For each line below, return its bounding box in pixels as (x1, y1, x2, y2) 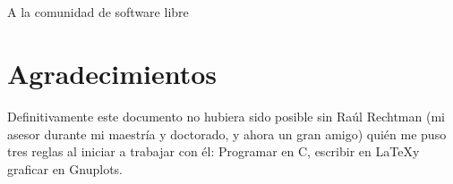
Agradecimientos (7, 54, 218, 91)
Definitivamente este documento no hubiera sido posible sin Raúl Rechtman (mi (7, 106, 445, 125)
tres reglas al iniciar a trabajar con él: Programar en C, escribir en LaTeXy (7, 142, 420, 161)
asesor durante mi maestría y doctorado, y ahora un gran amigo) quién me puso (7, 124, 447, 143)
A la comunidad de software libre (7, 3, 189, 21)
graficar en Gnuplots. (7, 159, 123, 178)
